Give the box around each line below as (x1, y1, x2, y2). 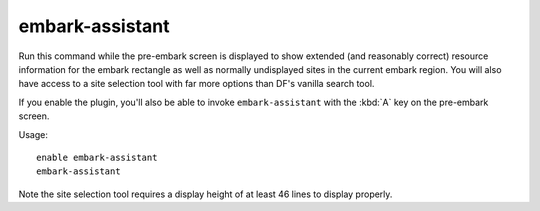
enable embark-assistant (36, 151, 158, 163)
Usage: (18, 128, 49, 140)
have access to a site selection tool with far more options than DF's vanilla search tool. (18, 78, 375, 90)
